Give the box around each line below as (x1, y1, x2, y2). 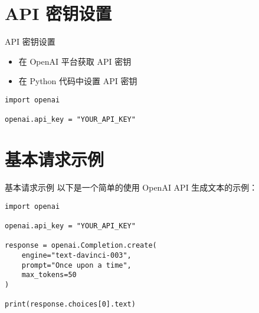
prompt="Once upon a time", (21, 261, 132, 269)
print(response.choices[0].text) (5, 300, 136, 309)
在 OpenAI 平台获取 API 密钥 (18, 55, 132, 67)
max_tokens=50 (21, 271, 77, 279)
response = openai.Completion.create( (5, 241, 157, 250)
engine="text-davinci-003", (21, 251, 132, 259)
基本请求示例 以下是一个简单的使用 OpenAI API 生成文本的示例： (5, 181, 258, 193)
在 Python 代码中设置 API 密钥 (18, 75, 137, 87)
